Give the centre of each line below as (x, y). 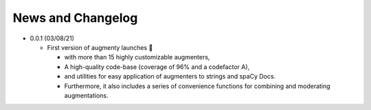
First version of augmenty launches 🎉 (100, 47)
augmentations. (86, 95)
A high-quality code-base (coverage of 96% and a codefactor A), (157, 67)
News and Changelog (75, 18)
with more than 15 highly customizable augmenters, (137, 57)
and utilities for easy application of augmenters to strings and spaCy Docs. (170, 77)
